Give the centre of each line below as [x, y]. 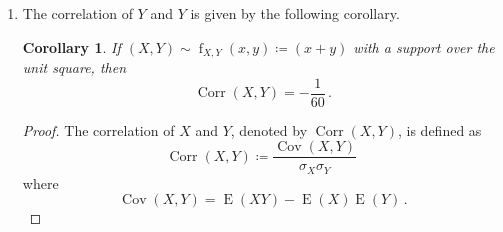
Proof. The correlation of [98, 129]
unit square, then [74, 67]
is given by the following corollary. [295, 13]
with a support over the [424, 46]
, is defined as [439, 129]
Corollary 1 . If [71, 46]
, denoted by [269, 129]
